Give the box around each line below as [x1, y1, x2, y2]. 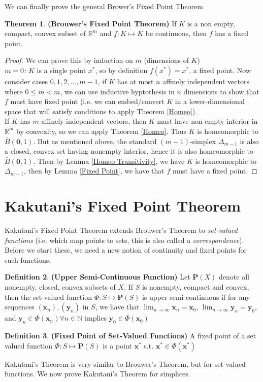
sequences [5, 301, 35, 312]
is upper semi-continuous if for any [142, 291, 250, 302]
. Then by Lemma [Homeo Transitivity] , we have [33, 155, 185, 166]
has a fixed [215, 28, 249, 39]
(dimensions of [144, 55, 189, 65]
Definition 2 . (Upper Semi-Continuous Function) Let [5, 271, 190, 282]
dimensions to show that [183, 86, 259, 96]
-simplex [190, 135, 216, 146]
